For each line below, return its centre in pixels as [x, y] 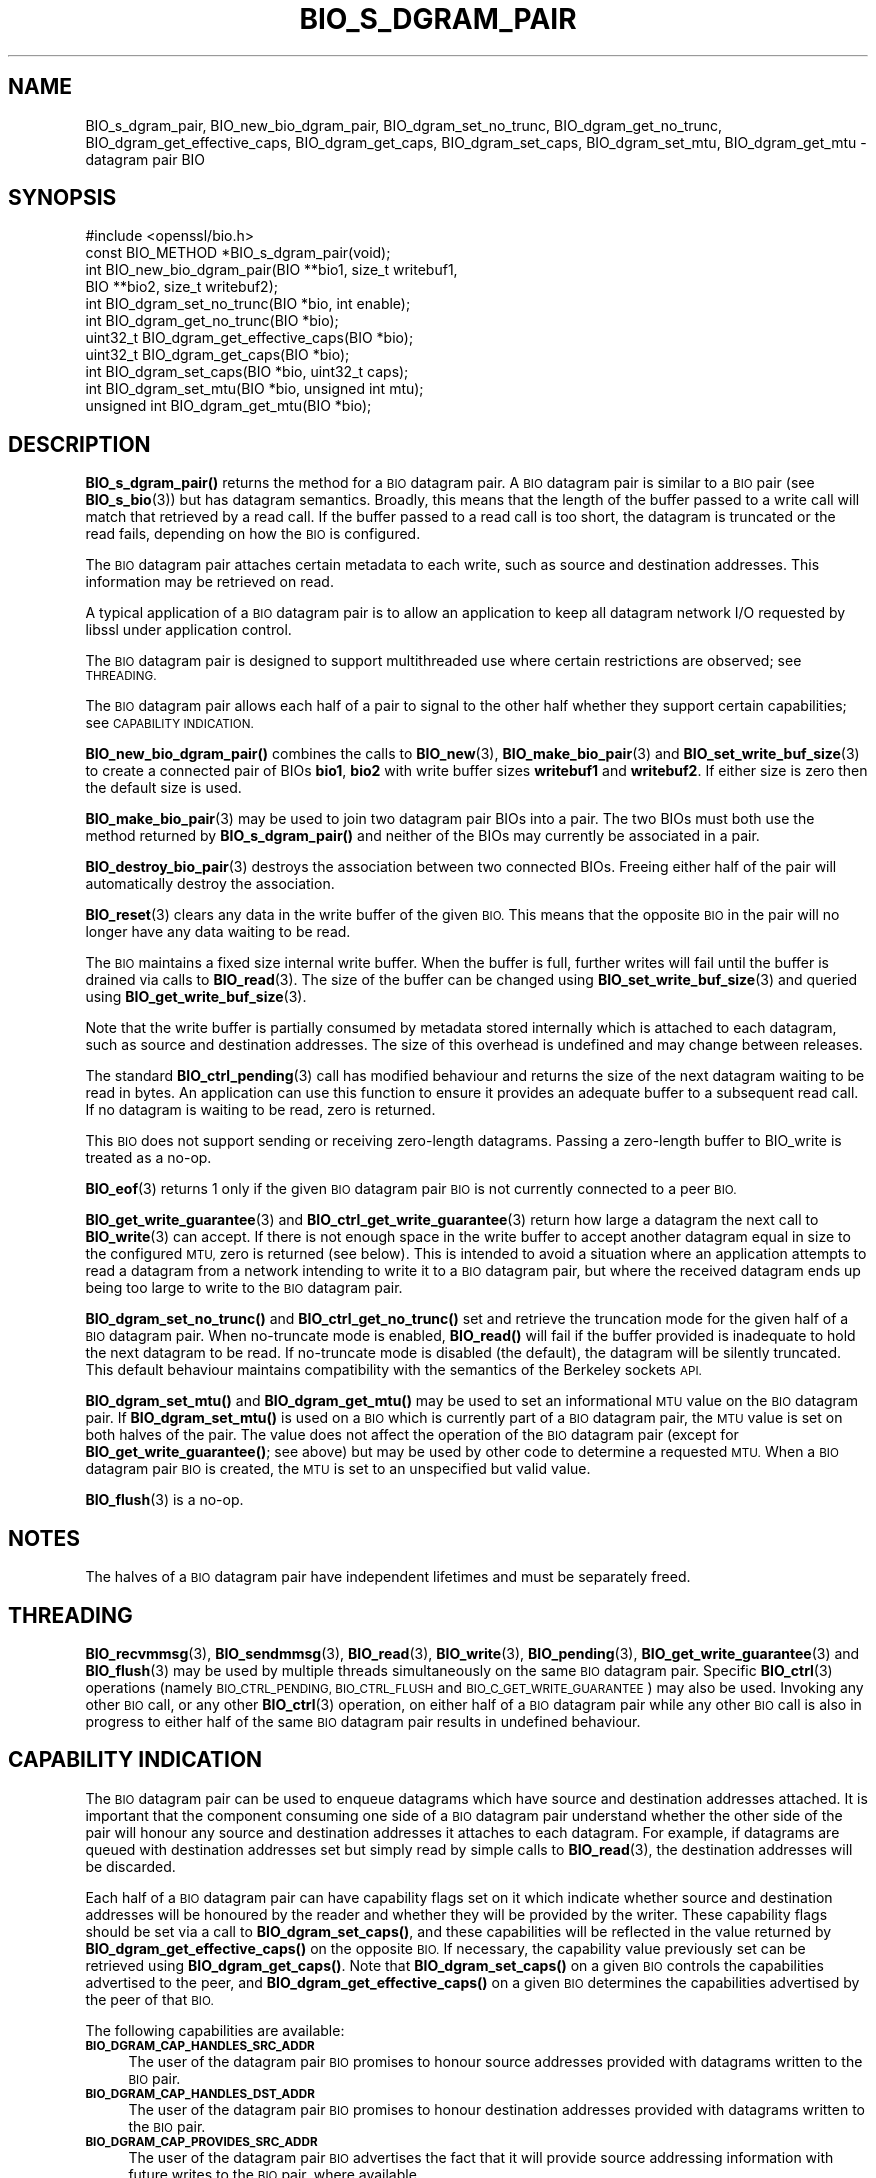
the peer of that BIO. [149, 1999]
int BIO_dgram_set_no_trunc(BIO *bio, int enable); [248, 304]
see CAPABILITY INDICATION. [169, 723]
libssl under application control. [188, 630]
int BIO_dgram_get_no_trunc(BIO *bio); [212, 321]
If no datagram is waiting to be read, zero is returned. [260, 1110]
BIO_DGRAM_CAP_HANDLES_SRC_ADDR [200, 2045]
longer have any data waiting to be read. [218, 932]
